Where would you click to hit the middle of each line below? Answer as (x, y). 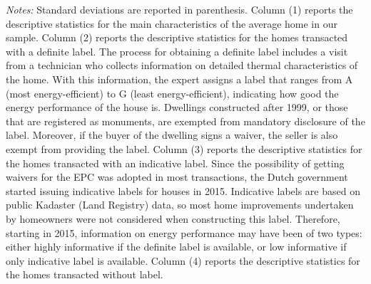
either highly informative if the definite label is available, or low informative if (176, 247)
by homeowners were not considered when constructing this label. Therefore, (173, 218)
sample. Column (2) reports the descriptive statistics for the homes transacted (177, 37)
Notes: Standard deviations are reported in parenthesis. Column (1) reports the (179, 9)
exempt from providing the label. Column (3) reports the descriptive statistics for (184, 148)
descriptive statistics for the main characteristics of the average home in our (172, 23)
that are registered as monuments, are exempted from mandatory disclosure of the (185, 121)
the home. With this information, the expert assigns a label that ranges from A (179, 79)
